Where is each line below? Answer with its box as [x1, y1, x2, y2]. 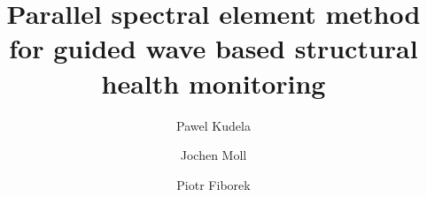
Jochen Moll [180, 146, 247, 164]
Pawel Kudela [176, 116, 251, 134]
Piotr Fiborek [176, 175, 251, 193]
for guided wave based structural [9, 30, 418, 66]
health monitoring [101, 64, 326, 101]
